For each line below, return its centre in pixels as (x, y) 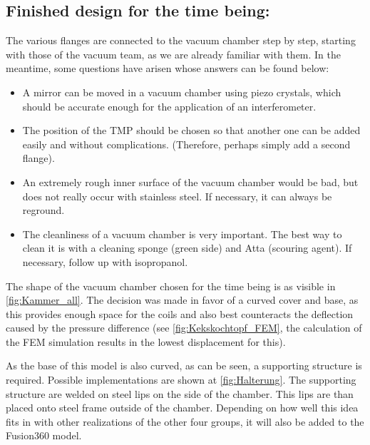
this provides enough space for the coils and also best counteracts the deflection (180, 313)
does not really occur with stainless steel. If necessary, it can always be (177, 196)
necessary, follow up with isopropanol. (105, 261)
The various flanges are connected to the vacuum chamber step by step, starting (181, 40)
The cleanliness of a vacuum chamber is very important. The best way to (182, 234)
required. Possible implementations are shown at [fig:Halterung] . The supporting (181, 380)
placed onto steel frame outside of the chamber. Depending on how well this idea (182, 408)
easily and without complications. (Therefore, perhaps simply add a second (186, 144)
